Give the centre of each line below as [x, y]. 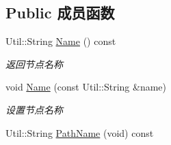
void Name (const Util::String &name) [86, 87]
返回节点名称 [34, 64]
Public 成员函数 [60, 13]
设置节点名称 [34, 109]
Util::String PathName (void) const [80, 132]
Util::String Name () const [61, 41]
